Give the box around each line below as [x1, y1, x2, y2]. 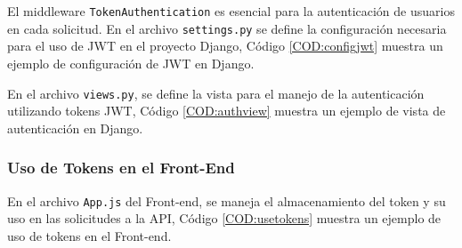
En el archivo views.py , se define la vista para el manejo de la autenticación [7, 84, 425, 102]
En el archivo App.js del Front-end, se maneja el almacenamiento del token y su [7, 191, 446, 210]
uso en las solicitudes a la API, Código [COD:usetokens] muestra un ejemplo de [7, 209, 442, 228]
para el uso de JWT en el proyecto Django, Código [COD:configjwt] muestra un [7, 36, 443, 55]
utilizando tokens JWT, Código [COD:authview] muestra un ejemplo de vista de [7, 101, 446, 120]
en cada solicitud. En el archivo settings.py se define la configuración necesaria [7, 19, 447, 37]
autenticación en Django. [7, 118, 143, 137]
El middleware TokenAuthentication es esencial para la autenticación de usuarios [7, 2, 455, 20]
